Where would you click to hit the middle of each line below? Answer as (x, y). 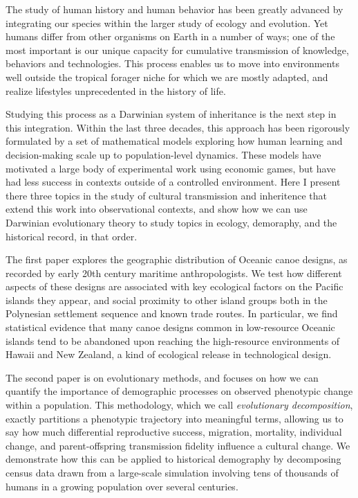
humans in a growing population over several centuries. (122, 486)
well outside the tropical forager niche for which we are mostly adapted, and (167, 77)
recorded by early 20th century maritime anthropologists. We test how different (174, 273)
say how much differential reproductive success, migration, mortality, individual (174, 432)
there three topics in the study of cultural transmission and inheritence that (166, 195)
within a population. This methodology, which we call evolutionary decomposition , (179, 405)
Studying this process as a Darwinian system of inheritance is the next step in (171, 114)
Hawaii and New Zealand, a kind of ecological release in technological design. (169, 354)
